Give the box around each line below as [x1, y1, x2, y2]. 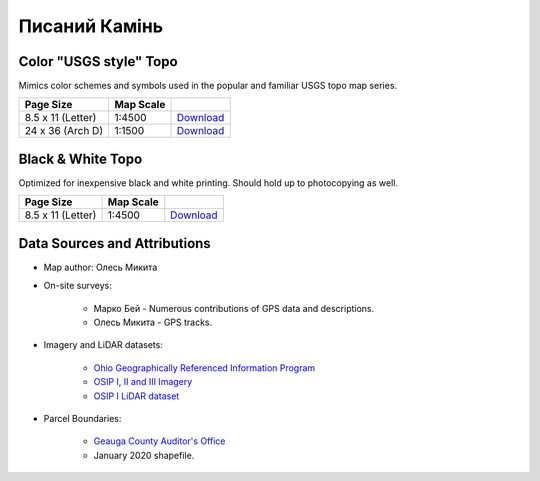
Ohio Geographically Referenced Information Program [93, 361, 316, 374]
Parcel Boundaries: [43, 413, 122, 424]
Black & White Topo [18, 150, 143, 167]
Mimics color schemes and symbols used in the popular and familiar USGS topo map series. [18, 80, 398, 92]
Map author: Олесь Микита [43, 261, 158, 273]
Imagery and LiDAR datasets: [43, 339, 164, 351]
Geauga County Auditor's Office [93, 435, 226, 447]
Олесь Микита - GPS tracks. [93, 316, 213, 329]
